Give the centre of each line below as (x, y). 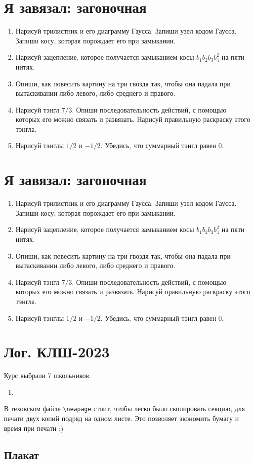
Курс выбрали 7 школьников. (48, 375)
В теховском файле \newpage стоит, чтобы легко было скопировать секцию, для (125, 408)
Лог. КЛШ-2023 (57, 352)
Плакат (21, 454)
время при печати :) (34, 428)
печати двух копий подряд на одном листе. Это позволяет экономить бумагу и (122, 418)
